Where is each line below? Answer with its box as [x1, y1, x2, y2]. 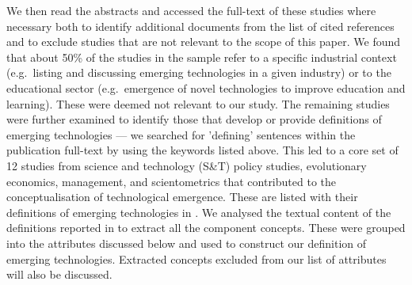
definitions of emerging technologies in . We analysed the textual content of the [6, 203, 391, 220]
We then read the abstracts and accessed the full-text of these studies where [6, 2, 376, 18]
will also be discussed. [6, 266, 113, 283]
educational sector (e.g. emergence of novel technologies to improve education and [6, 79, 406, 96]
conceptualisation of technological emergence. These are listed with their [6, 188, 358, 205]
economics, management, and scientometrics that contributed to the [6, 173, 336, 189]
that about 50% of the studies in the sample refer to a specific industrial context [6, 48, 397, 65]
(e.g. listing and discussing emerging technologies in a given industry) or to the [6, 64, 391, 81]
